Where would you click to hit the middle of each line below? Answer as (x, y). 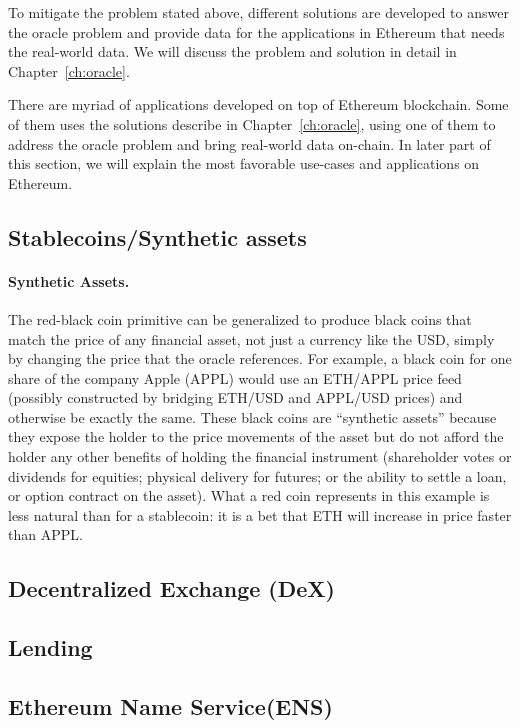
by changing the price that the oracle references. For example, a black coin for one (260, 358)
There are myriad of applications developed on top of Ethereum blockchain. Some (258, 104)
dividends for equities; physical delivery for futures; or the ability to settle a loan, (257, 475)
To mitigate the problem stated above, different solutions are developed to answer (258, 12)
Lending (50, 647)
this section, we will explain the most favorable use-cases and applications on (244, 163)
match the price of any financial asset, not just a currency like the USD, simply (251, 338)
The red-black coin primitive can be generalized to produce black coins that (240, 318)
